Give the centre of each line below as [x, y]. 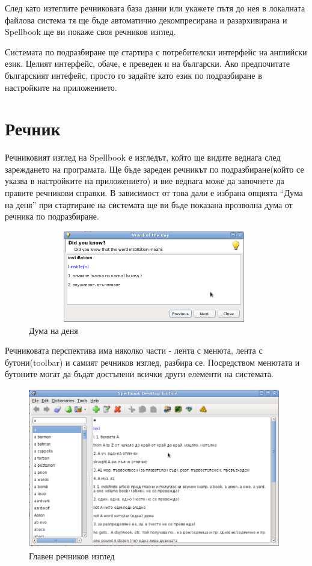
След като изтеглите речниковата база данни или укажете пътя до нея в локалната [155, 8]
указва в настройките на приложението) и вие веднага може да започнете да [145, 181]
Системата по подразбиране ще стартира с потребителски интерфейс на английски [156, 51]
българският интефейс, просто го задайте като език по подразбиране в [133, 75]
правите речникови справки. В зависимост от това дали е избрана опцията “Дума [154, 193]
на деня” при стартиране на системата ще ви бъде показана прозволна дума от [149, 204]
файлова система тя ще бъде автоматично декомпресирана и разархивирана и [146, 20]
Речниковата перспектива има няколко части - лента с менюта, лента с [134, 350]
